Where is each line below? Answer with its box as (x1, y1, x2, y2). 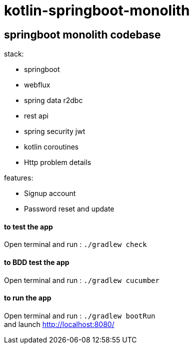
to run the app (4, 293, 51, 302)
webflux (24, 80, 50, 89)
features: (4, 173, 33, 182)
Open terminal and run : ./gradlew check (4, 240, 147, 249)
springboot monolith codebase (4, 28, 161, 41)
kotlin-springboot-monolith (4, 2, 190, 19)
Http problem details (24, 158, 91, 167)
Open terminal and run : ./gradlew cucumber (4, 275, 159, 284)
